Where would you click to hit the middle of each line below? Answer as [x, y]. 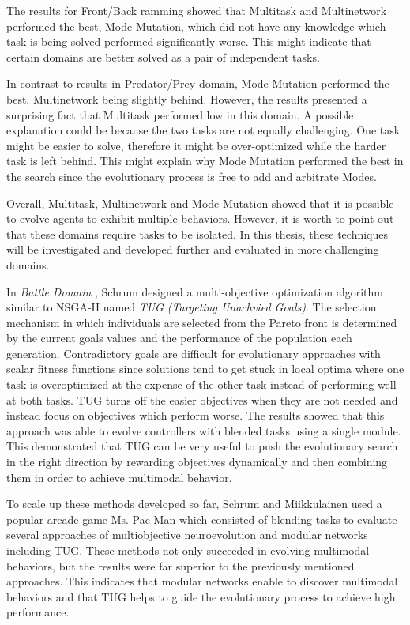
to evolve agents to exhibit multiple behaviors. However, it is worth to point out [200, 218]
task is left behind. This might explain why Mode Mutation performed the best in [205, 161]
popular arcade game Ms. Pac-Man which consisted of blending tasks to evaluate [202, 519]
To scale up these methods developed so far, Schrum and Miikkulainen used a [194, 504]
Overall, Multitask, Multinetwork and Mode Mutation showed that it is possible [200, 203]
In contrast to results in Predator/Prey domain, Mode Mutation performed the [198, 83]
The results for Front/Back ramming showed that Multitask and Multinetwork [197, 10]
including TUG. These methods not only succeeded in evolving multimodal [188, 550]
